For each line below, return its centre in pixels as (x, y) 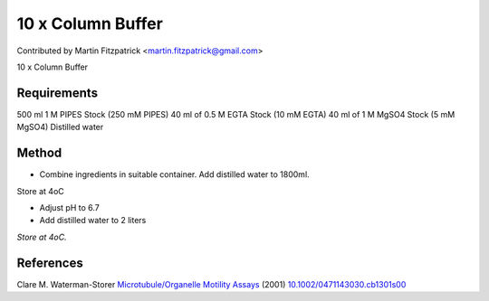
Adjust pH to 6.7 (69, 207)
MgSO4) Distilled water (60, 127)
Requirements (58, 93)
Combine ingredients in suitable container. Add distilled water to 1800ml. (174, 174)
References (50, 263)
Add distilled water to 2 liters (93, 221)
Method (39, 153)
